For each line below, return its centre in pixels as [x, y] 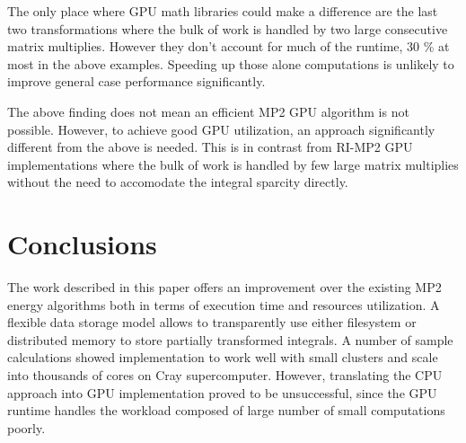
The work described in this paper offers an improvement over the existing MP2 [224, 287]
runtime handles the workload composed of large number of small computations [226, 410]
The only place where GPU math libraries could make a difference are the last [223, 11]
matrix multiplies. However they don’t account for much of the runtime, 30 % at [229, 46]
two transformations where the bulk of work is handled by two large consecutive [228, 28]
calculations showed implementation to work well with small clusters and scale [223, 357]
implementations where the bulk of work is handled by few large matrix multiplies [233, 164]
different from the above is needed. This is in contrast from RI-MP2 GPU [210, 147]
